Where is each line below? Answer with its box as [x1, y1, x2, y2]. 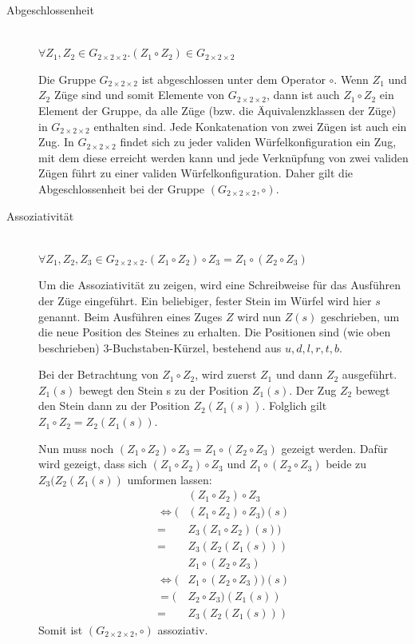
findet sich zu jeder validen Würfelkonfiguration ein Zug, [120, 133, 397, 150]
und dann [275, 366, 323, 383]
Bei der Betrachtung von [38, 366, 159, 383]
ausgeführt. [342, 366, 397, 383]
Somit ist [38, 621, 83, 638]
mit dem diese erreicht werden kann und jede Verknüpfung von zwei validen [38, 149, 409, 165]
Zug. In [38, 133, 74, 150]
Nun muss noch [38, 439, 114, 456]
